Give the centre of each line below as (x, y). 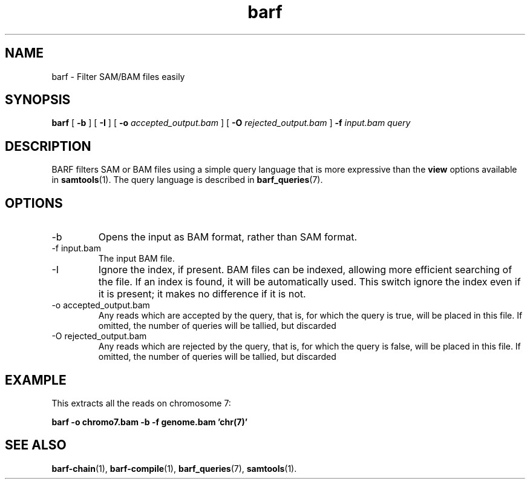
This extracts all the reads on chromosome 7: (141, 403)
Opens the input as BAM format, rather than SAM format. (228, 237)
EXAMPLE (36, 380)
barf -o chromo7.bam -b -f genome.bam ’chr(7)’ (150, 422)
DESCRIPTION (48, 146)
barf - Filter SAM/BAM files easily (118, 76)
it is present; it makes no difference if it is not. (202, 294)
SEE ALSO (36, 445)
